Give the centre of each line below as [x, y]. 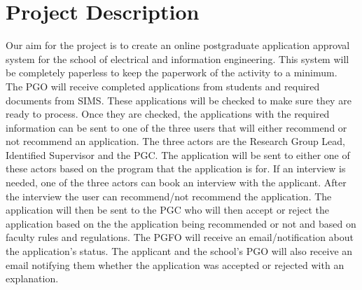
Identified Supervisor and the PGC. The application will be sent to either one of [178, 154]
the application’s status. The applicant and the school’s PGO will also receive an [179, 251]
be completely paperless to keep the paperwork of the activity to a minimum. [172, 72]
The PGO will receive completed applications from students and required [163, 86]
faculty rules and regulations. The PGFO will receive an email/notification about [180, 237]
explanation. [32, 278]
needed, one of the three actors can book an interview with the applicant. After [176, 182]
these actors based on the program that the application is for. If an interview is [176, 168]
